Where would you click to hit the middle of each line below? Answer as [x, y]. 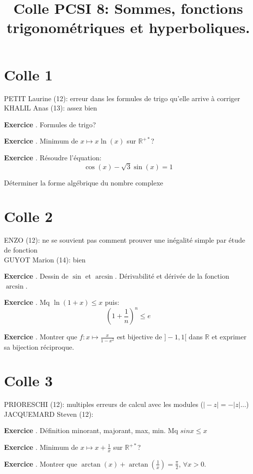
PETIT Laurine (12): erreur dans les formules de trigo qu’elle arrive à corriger [122, 98]
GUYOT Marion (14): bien [45, 259]
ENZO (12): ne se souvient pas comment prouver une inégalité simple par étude [125, 240]
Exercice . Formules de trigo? [50, 124]
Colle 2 [28, 216]
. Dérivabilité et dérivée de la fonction [172, 276]
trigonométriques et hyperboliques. [128, 27]
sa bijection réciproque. [39, 346]
